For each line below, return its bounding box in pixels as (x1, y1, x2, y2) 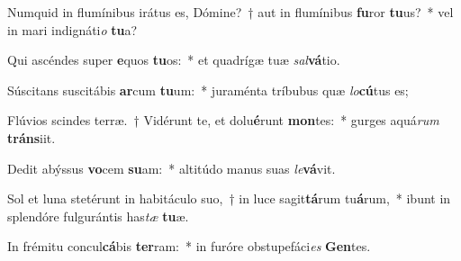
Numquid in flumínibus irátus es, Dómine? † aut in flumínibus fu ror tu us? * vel (7, 3, 454, 21)
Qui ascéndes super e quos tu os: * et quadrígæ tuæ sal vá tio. (7, 50, 340, 69)
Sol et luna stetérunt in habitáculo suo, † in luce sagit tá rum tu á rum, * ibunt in (7, 189, 451, 208)
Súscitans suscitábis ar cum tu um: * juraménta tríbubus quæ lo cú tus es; (7, 80, 409, 99)
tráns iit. (7, 128, 56, 147)
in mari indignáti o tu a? (7, 20, 138, 39)
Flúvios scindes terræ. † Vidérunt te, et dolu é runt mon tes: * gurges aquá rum (7, 111, 439, 130)
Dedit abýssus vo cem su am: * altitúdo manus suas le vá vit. (7, 158, 336, 177)
